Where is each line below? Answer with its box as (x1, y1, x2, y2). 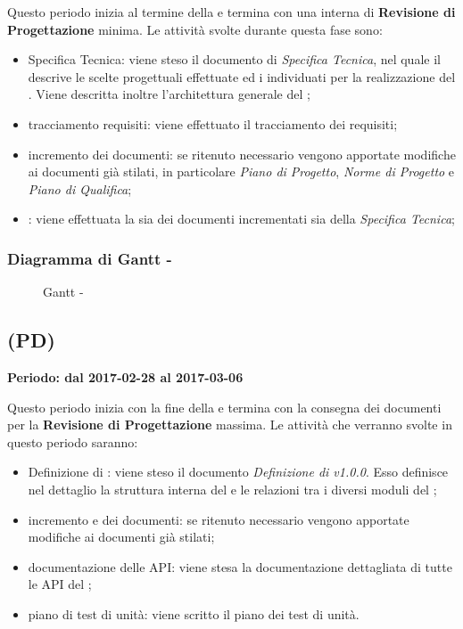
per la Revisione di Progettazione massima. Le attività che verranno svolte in (7, 415, 452, 434)
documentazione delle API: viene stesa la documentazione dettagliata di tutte (28, 557, 452, 576)
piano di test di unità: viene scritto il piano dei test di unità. (28, 604, 360, 623)
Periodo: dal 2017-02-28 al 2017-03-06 (7, 367, 244, 386)
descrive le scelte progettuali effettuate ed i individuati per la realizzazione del (28, 67, 456, 86)
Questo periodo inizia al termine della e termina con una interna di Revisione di (7, 3, 456, 20)
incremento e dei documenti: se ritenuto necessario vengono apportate (28, 510, 409, 528)
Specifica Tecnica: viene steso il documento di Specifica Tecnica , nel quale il (28, 50, 441, 69)
